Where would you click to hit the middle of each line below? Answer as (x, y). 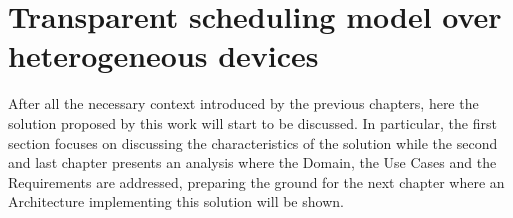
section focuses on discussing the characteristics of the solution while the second (253, 142)
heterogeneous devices (163, 55)
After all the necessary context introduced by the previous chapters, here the (243, 103)
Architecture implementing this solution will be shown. (176, 201)
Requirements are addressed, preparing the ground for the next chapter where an (256, 181)
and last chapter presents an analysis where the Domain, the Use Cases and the (252, 162)
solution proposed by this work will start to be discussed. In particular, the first (252, 122)
